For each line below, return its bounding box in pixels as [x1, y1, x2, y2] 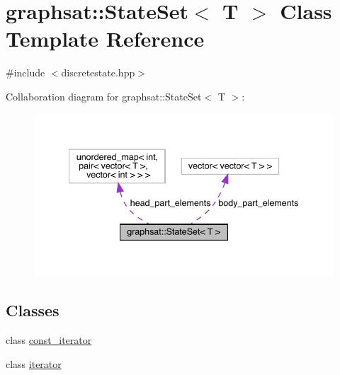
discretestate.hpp [61, 65, 135, 80]
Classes [6, 299, 59, 321]
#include [6, 65, 45, 80]
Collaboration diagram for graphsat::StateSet [6, 88, 202, 103]
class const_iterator [6, 332, 92, 347]
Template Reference [6, 24, 205, 53]
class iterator [6, 356, 62, 371]
